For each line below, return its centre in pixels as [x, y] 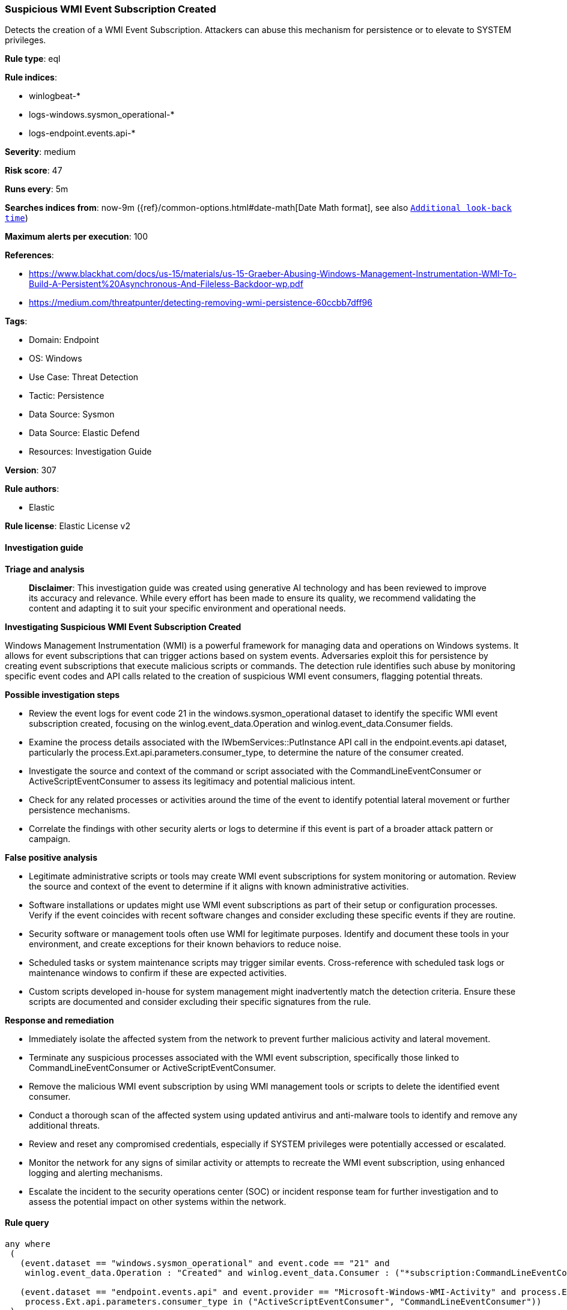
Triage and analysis [45, 569]
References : [29, 255]
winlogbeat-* [55, 96]
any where [28, 1244]
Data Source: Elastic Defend [84, 433]
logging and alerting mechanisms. [96, 1172]
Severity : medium [41, 152]
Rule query [27, 1223]
